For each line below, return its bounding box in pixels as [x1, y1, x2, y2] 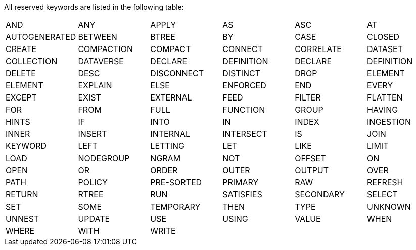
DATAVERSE [78, 56, 124, 66]
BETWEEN [78, 32, 117, 42]
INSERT [78, 129, 107, 139]
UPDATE [78, 214, 110, 224]
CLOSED [367, 32, 400, 42]
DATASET [367, 44, 403, 54]
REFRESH [367, 177, 403, 187]
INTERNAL [150, 129, 191, 139]
